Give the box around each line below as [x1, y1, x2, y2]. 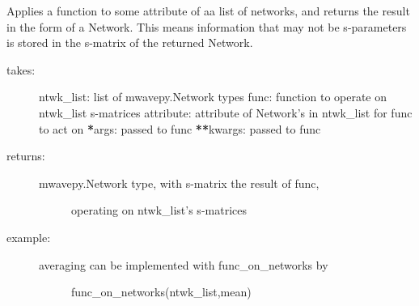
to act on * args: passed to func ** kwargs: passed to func [39, 120, 321, 137]
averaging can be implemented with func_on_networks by [39, 256, 328, 273]
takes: [6, 61, 36, 78]
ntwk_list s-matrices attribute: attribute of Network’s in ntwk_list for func [39, 104, 413, 121]
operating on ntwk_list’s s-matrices [71, 202, 247, 219]
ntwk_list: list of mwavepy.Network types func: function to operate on [39, 88, 387, 105]
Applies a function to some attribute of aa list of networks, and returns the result [6, 2, 410, 19]
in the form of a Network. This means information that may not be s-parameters [6, 18, 407, 35]
